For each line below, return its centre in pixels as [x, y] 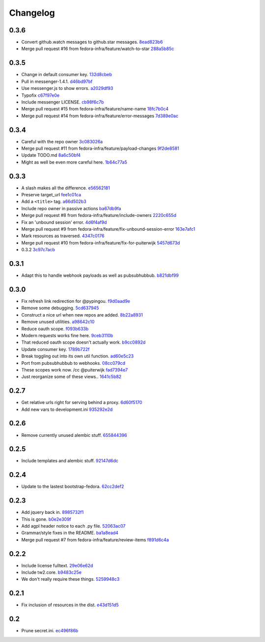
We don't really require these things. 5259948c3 [70, 579]
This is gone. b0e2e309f [46, 519]
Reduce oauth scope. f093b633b [55, 328]
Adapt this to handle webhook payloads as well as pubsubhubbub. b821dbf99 [100, 275]
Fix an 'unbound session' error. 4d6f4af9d [64, 222]
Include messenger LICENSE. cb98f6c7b [63, 102]
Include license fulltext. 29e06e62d [57, 565]
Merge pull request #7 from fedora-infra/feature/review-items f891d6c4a [95, 539]
